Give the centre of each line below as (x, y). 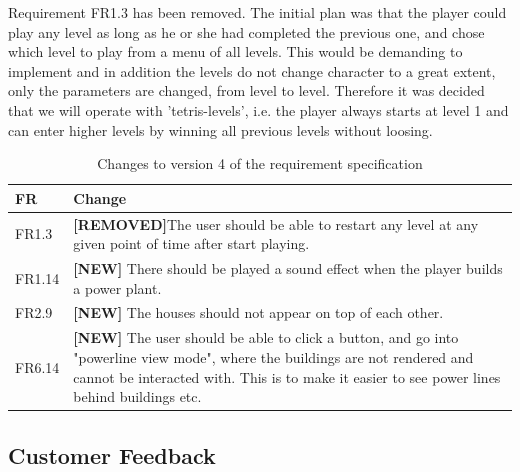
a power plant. (117, 287)
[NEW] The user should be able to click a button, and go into (266, 337)
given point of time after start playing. (191, 243)
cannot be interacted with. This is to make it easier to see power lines (287, 376)
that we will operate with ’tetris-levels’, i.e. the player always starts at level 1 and (258, 109)
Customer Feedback (112, 454)
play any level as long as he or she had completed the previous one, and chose (246, 31)
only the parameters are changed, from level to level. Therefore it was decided (246, 90)
